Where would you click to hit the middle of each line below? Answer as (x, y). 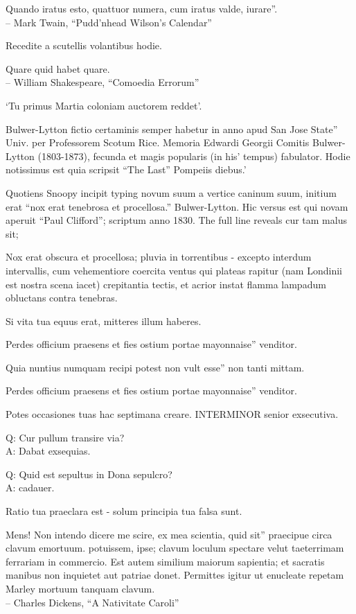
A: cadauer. (30, 488)
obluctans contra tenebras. (62, 298)
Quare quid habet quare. (58, 68)
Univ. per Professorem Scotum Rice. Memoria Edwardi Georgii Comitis (158, 142)
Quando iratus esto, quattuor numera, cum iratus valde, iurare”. (142, 8)
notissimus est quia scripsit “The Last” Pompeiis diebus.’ (126, 169)
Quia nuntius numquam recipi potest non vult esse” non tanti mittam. (155, 367)
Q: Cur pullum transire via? (65, 437)
